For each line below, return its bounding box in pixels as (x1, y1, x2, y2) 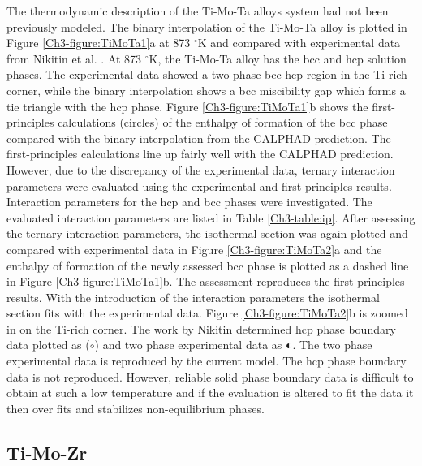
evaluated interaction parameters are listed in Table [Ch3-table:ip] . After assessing (6, 209, 416, 226)
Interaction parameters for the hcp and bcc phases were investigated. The (6, 193, 372, 210)
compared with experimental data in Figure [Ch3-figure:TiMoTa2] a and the (6, 240, 382, 257)
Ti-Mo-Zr (6, 439, 88, 464)
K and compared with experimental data (197, 34, 401, 51)
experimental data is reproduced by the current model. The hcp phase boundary (6, 352, 407, 369)
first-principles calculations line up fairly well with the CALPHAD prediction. (6, 145, 394, 162)
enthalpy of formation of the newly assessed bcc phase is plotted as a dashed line (6, 257, 409, 274)
